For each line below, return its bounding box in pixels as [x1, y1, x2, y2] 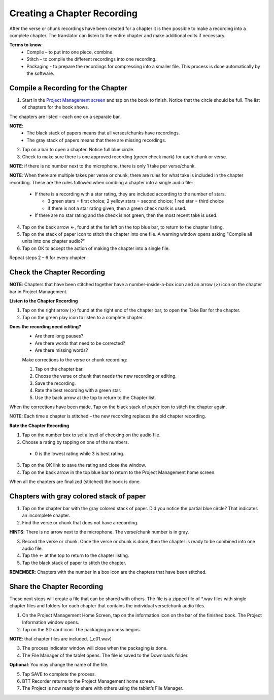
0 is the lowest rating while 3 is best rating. [35, 451, 124, 457]
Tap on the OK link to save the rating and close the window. [22, 462, 147, 468]
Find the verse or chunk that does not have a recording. [22, 519, 139, 525]
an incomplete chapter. [22, 512, 71, 519]
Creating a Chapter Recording [9, 8, 138, 19]
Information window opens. [22, 619, 80, 626]
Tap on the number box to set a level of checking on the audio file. [22, 432, 161, 438]
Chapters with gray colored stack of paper [9, 492, 146, 500]
